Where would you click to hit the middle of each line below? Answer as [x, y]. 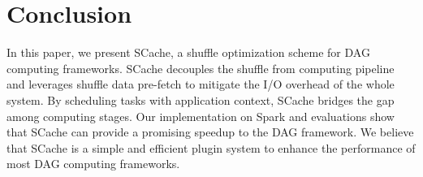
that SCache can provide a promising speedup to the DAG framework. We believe [210, 132]
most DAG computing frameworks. [93, 164]
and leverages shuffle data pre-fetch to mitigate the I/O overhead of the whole [201, 84]
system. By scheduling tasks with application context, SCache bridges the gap [201, 99]
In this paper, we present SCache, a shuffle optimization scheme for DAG [188, 52]
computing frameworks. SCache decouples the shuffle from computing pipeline [201, 68]
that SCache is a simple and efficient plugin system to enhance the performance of [211, 147]
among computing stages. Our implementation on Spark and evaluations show [201, 116]
